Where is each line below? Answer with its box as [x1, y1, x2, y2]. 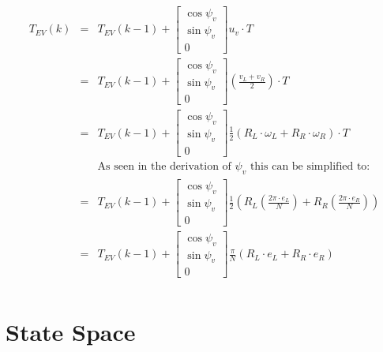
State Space [6, 315, 136, 347]
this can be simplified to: [250, 161, 370, 173]
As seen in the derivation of [97, 161, 231, 173]
